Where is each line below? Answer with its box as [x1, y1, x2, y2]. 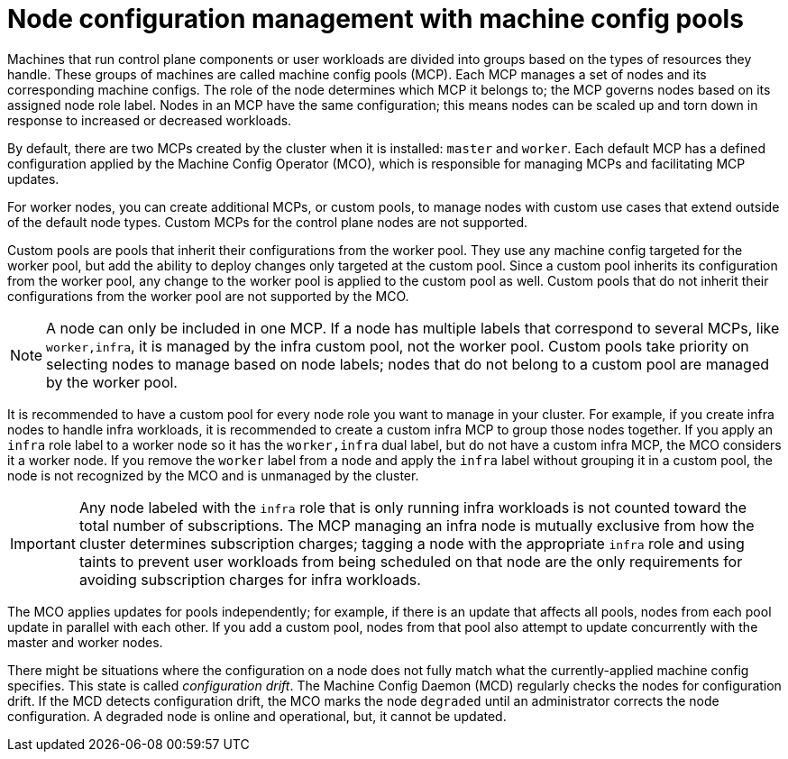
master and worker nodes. [7, 634, 163, 650]
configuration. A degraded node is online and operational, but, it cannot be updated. [7, 708, 507, 724]
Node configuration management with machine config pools [7, 4, 744, 34]
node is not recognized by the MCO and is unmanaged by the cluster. [7, 467, 419, 483]
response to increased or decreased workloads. [7, 112, 292, 128]
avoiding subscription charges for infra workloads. [78, 570, 421, 589]
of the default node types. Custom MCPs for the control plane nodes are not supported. [7, 214, 528, 230]
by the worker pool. [46, 372, 178, 391]
